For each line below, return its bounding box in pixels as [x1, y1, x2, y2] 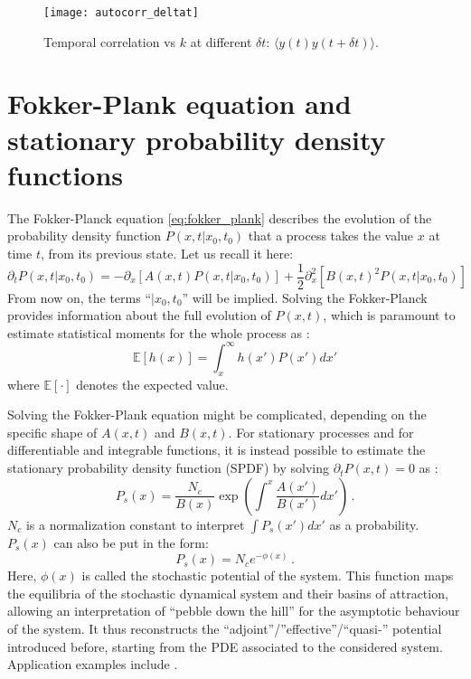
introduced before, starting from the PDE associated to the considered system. [7, 637, 443, 655]
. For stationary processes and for [228, 422, 414, 441]
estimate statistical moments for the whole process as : [7, 323, 310, 342]
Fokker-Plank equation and [7, 85, 352, 122]
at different [190, 32, 252, 51]
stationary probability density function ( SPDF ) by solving [7, 458, 330, 477]
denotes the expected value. [76, 374, 229, 393]
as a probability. [329, 514, 419, 533]
